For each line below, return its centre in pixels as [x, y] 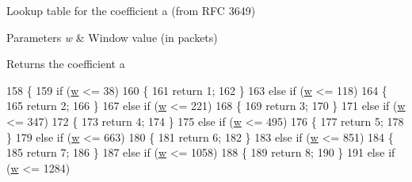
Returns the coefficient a [66, 64]
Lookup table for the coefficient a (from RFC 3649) [131, 10]
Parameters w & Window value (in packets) [112, 37]
